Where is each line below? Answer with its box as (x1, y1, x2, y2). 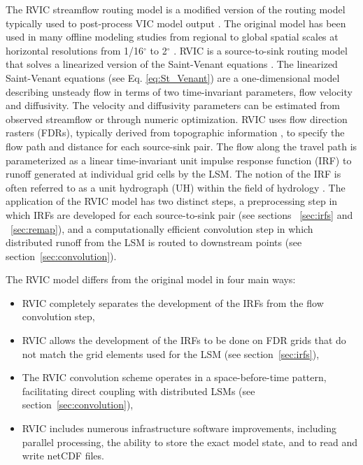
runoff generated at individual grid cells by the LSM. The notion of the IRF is (6, 166, 341, 181)
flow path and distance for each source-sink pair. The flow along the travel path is (6, 138, 357, 153)
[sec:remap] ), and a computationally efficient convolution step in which (10, 221, 313, 236)
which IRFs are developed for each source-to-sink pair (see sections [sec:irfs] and (6, 207, 353, 222)
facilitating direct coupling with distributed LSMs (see (22, 383, 255, 398)
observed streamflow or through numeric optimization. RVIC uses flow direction (6, 111, 348, 126)
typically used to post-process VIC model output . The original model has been (6, 15, 346, 30)
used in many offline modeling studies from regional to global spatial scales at (6, 29, 339, 44)
